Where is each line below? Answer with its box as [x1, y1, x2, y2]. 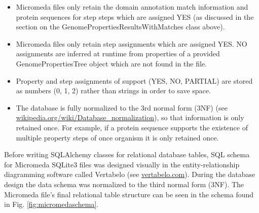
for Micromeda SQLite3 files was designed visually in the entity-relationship [4, 159, 240, 169]
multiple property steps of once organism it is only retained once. [16, 132, 219, 143]
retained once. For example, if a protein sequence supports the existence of [16, 122, 248, 132]
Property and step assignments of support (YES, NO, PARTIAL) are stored [16, 75, 253, 86]
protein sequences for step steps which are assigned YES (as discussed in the [16, 11, 254, 22]
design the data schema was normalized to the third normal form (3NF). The [4, 179, 244, 189]
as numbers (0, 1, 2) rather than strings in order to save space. [16, 85, 211, 96]
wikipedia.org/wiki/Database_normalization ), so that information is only [16, 112, 244, 123]
